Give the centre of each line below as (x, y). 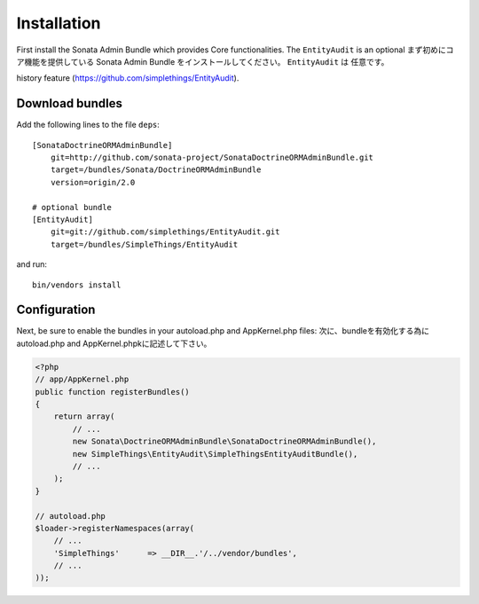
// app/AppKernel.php (82, 380)
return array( (84, 416)
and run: (32, 264)
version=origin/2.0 (93, 182)
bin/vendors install (77, 285)
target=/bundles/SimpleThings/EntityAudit (144, 244)
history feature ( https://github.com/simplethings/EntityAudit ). (128, 78)
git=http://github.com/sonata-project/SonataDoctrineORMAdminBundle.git (212, 158)
